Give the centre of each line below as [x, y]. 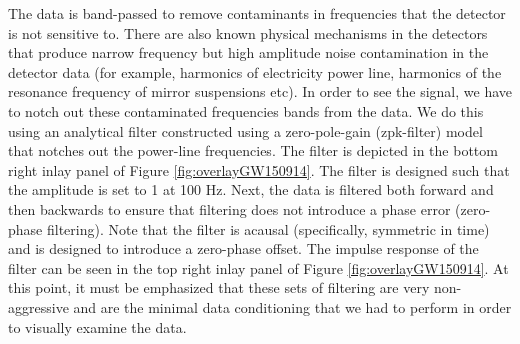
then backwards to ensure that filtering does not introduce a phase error [229, 208]
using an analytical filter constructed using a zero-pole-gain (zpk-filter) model [245, 130]
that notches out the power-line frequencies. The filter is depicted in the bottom [253, 150]
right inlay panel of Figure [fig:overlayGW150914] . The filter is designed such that [259, 169]
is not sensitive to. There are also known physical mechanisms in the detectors [248, 32]
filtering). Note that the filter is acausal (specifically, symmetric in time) [268, 228]
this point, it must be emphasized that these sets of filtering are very [219, 287]
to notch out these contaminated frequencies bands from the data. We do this [246, 110]
